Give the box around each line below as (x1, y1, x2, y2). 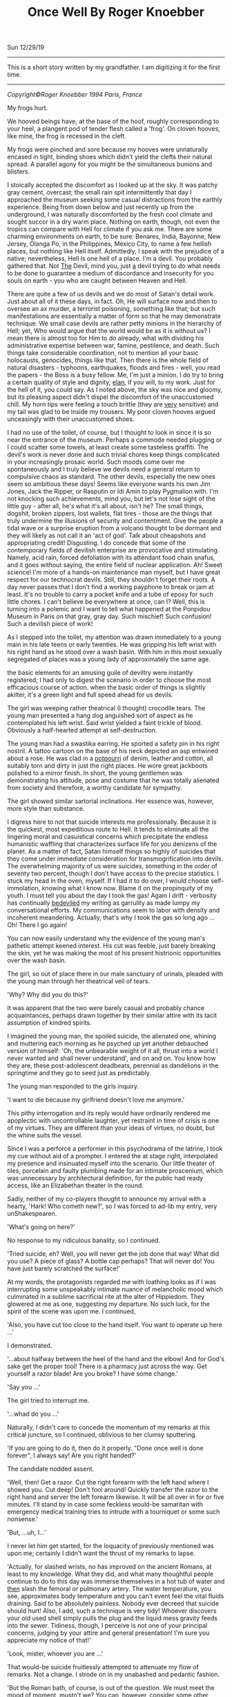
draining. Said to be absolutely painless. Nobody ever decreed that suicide (7, 1599, 220, 1608)
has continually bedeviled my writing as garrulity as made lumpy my (7, 899, 200, 907)
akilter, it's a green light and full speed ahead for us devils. (7, 690, 174, 699)
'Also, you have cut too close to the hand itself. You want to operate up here (7, 1320, 222, 1329)
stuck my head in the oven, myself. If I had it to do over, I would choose (7, 877, 209, 885)
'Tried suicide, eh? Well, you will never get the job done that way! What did (7, 1250, 220, 1258)
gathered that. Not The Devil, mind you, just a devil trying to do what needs (7, 262, 221, 270)
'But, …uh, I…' (7, 1528, 46, 1537)
